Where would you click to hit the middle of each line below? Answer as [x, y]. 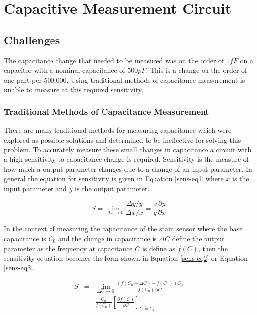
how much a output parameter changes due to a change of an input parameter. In [128, 169]
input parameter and [35, 188]
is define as [158, 248]
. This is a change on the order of [196, 70]
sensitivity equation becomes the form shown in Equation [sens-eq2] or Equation [126, 258]
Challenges [32, 39]
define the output [198, 238]
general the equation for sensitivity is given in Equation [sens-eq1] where [114, 179]
